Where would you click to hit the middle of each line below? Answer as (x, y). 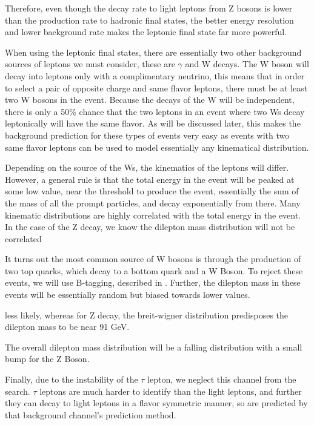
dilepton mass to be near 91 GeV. (67, 327)
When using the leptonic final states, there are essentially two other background (153, 52)
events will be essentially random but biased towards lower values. (128, 295)
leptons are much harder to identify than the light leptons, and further (171, 391)
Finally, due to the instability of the (72, 379)
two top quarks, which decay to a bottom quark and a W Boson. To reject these (154, 270)
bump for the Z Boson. (47, 359)
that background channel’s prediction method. (91, 414)
